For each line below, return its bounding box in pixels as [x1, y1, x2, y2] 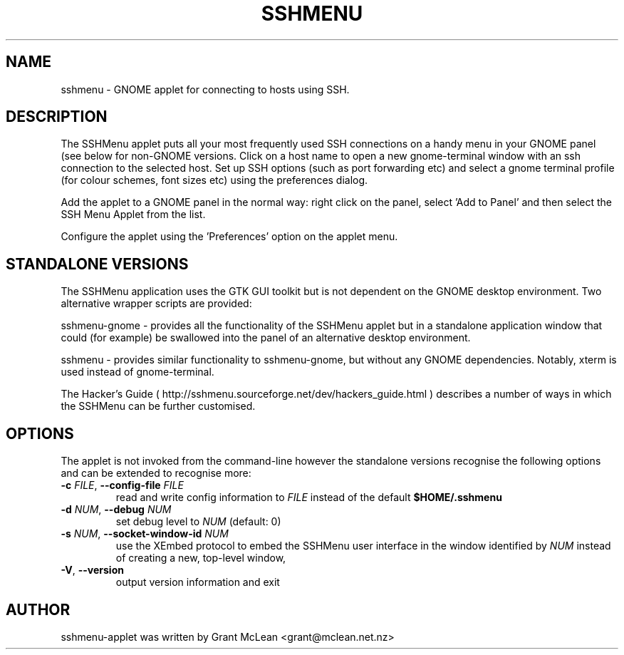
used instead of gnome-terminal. [61, 366, 214, 378]
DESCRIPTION [6, 108, 108, 126]
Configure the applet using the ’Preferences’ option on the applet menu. [61, 230, 398, 243]
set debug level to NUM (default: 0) [115, 515, 281, 528]
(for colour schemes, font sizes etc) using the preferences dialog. [61, 174, 368, 187]
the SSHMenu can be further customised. [61, 400, 256, 413]
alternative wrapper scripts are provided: [61, 297, 252, 310]
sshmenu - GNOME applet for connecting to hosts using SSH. [61, 83, 350, 96]
